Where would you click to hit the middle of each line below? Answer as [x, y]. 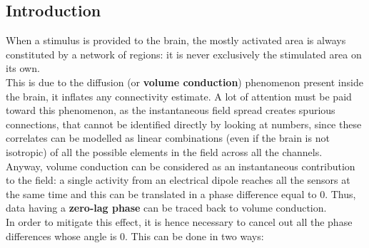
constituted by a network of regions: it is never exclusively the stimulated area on [184, 54]
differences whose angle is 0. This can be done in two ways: [135, 236]
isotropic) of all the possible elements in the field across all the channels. [164, 151]
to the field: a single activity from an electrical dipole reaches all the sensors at [178, 180]
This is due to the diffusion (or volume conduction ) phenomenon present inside [184, 82]
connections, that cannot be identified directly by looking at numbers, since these [184, 124]
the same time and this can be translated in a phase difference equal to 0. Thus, [181, 193]
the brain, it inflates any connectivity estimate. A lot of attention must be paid [179, 96]
